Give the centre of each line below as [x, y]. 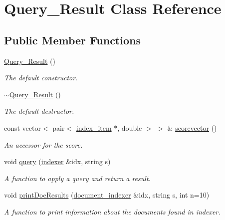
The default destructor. [39, 111]
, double [130, 127]
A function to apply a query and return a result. [77, 178]
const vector [22, 127]
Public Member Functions [72, 40]
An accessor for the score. [43, 144]
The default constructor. [41, 78]
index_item [94, 127]
